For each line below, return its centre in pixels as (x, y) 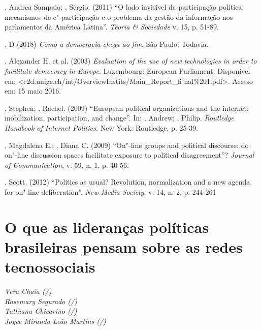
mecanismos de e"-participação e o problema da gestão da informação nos (119, 17)
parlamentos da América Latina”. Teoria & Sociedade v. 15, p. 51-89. (112, 27)
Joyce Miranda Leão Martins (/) (55, 321)
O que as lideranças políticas (107, 227)
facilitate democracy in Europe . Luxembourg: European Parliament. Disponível (127, 70)
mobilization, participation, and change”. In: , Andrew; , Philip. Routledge (119, 118)
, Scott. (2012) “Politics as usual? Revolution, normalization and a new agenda (127, 182)
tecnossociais (50, 267)
